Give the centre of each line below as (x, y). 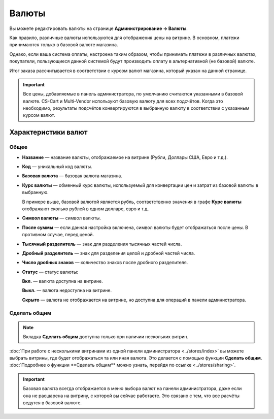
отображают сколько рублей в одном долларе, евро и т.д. (85, 209)
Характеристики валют (48, 132)
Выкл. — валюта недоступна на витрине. (67, 291)
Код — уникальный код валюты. (57, 167)
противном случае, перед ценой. (58, 235)
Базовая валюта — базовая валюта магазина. (72, 176)
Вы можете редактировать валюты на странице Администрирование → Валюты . (98, 28)
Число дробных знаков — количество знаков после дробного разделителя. (105, 263)
